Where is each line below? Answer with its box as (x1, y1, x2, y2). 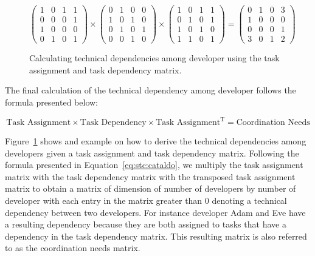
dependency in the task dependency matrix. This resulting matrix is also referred (5, 229, 307, 242)
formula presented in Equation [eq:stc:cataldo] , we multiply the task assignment (5, 158, 303, 171)
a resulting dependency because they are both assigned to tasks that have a (5, 218, 286, 231)
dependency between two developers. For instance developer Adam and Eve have (5, 206, 306, 218)
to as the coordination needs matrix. (5, 241, 140, 254)
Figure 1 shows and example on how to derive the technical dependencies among (5, 135, 306, 147)
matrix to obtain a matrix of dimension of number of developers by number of (5, 182, 296, 195)
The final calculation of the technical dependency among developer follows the (5, 84, 296, 96)
